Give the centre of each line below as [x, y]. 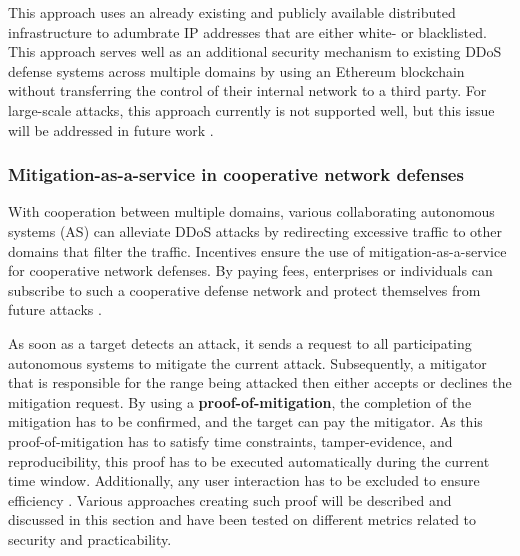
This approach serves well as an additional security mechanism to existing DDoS [255, 51]
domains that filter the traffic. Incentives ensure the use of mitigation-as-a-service [257, 250]
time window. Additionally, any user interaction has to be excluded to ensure [244, 480]
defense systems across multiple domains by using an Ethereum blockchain [236, 70]
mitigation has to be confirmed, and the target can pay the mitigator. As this [245, 421]
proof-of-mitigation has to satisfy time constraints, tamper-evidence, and [230, 440]
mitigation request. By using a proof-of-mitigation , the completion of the [240, 401]
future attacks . [55, 309]
